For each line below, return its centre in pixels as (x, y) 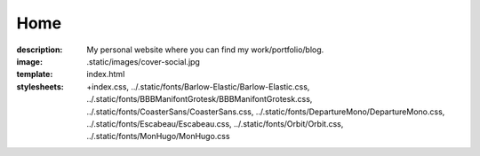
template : (35, 74)
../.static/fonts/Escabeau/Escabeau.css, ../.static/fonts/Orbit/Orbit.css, (215, 123)
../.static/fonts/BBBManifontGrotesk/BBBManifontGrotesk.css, (200, 99)
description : (40, 50)
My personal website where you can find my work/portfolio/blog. (205, 50)
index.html (106, 74)
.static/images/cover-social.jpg (143, 61)
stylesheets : (40, 86)
